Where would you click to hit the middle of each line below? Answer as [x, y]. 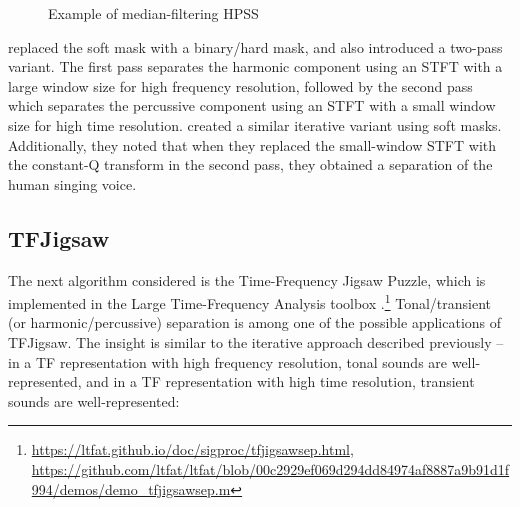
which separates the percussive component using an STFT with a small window [252, 105]
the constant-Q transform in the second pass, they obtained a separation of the [250, 164]
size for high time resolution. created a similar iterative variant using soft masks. [255, 124]
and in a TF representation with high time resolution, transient [280, 381]
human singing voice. [72, 183]
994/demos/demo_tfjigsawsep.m [131, 488]
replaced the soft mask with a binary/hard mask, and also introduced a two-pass [255, 46]
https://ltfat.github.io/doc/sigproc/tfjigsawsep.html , [192, 449]
